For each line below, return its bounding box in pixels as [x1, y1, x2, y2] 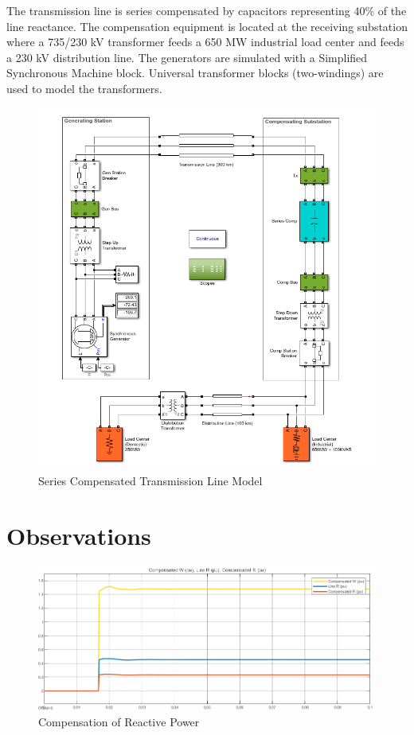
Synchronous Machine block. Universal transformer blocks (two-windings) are [6, 64, 384, 81]
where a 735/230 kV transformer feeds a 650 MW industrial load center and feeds [6, 33, 404, 50]
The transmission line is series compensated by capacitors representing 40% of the [6, 2, 407, 18]
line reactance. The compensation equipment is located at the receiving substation [6, 17, 408, 34]
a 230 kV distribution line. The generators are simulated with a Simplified [6, 49, 368, 65]
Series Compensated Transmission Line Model [38, 472, 263, 488]
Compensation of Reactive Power [38, 714, 200, 730]
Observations [6, 519, 151, 551]
